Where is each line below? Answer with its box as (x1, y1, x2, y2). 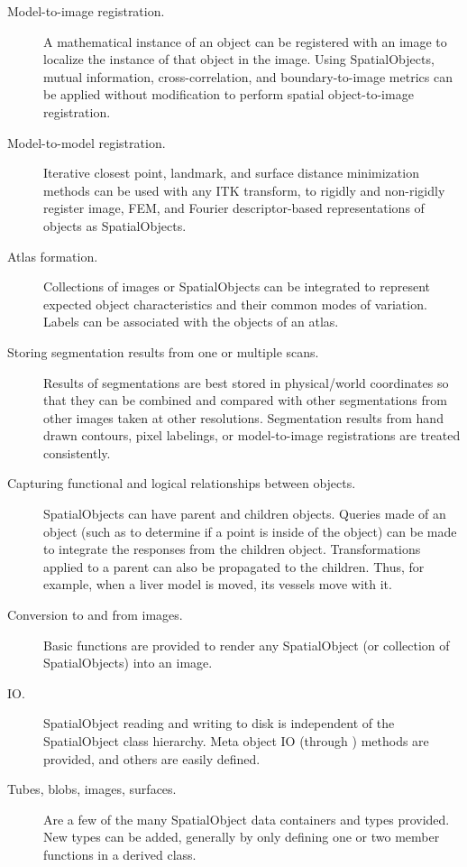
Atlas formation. (7, 246, 98, 265)
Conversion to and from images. (7, 605, 183, 624)
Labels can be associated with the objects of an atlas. (43, 312, 339, 331)
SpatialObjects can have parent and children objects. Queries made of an (43, 504, 446, 523)
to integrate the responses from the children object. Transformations (43, 540, 421, 558)
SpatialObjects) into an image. (43, 653, 213, 672)
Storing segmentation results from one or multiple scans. (7, 342, 319, 361)
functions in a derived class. (43, 844, 197, 863)
